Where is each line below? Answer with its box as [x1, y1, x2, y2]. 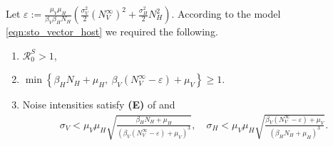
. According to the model [171, 6, 281, 21]
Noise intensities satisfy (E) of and [22, 97, 175, 112]
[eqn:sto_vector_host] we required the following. [6, 24, 218, 38]
